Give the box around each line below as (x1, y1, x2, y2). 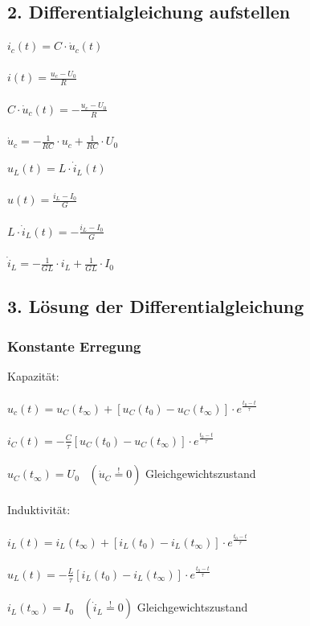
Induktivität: (7, 500, 71, 517)
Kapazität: (7, 367, 59, 384)
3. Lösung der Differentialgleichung (7, 294, 304, 319)
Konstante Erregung (7, 336, 141, 356)
